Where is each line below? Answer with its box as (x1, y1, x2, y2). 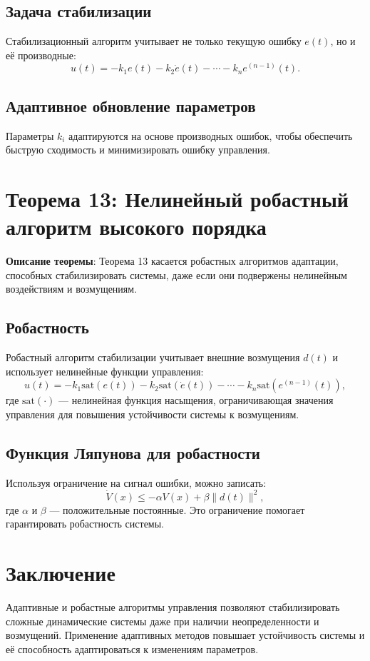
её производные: (6, 47, 76, 62)
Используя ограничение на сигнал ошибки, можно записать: (6, 475, 267, 490)
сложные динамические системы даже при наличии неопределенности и (6, 613, 319, 628)
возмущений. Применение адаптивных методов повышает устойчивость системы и (6, 627, 365, 642)
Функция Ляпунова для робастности (6, 441, 260, 463)
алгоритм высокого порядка (6, 212, 267, 241)
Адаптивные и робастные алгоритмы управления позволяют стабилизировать (6, 600, 340, 615)
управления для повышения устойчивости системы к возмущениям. (6, 406, 299, 421)
